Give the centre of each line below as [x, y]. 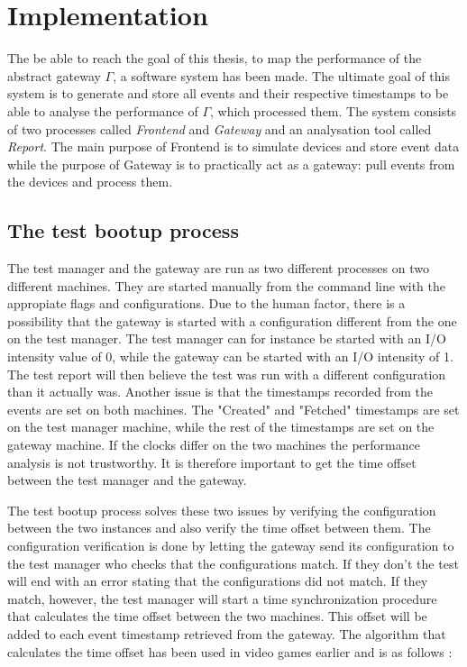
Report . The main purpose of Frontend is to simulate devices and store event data [233, 146]
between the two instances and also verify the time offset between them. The [219, 528]
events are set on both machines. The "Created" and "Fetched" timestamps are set [233, 409]
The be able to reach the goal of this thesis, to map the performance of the [215, 58]
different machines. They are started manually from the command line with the [227, 285]
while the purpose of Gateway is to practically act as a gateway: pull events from [231, 164]
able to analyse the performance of [103, 110]
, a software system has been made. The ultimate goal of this [281, 75]
